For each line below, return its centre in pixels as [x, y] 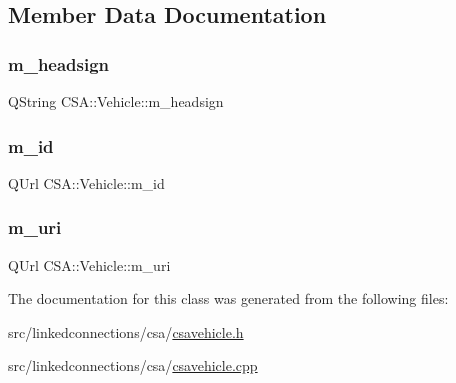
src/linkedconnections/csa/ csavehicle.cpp [133, 365]
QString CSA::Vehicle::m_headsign [116, 101]
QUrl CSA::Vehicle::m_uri [89, 264]
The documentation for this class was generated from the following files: [228, 298]
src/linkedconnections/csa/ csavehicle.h [126, 331]
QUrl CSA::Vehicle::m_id [86, 182]
